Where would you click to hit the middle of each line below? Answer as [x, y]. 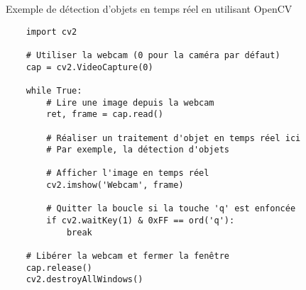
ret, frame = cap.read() [105, 115]
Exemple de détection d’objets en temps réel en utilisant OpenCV [149, 9]
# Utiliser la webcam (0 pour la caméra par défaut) [153, 55]
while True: [54, 90]
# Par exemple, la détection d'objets [138, 150]
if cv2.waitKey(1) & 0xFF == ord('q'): [141, 221]
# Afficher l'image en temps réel [128, 173]
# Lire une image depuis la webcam [130, 102]
